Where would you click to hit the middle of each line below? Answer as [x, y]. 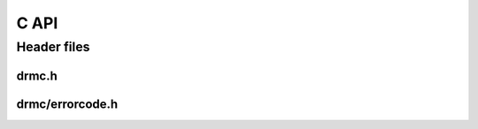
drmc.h [37, 76]
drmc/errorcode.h [67, 104]
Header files [53, 47]
